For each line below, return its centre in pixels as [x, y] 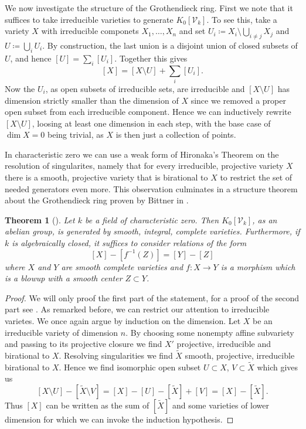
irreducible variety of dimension [62, 332]
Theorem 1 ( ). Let [40, 219]
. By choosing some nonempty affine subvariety [210, 332]
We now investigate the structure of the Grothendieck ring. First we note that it [149, 8]
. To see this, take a [242, 19]
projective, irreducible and [224, 344]
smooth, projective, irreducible [240, 355]
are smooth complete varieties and [122, 266]
